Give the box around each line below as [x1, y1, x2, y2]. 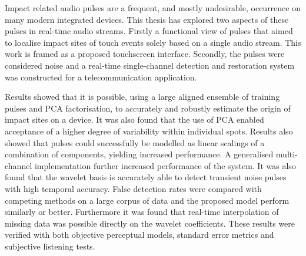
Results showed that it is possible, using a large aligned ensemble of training [5, 90, 280, 103]
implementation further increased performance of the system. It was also [34, 159, 296, 171]
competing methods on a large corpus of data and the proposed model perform [5, 194, 290, 206]
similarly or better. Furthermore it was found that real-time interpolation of [5, 206, 279, 218]
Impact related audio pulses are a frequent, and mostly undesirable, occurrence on [5, 2, 301, 14]
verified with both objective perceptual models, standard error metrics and [5, 228, 274, 241]
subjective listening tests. [5, 240, 95, 252]
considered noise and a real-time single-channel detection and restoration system [5, 59, 295, 71]
